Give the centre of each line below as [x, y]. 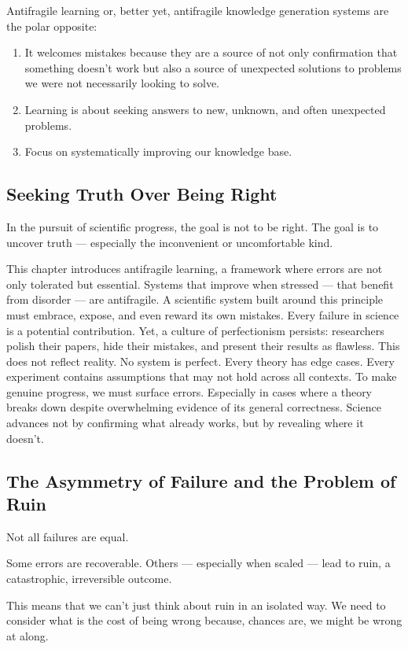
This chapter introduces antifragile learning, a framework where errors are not [195, 269]
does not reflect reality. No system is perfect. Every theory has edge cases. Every [200, 361]
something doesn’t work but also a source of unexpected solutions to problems [213, 67]
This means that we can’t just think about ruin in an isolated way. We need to [196, 605]
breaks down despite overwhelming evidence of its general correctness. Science [194, 407]
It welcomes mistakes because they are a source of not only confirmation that [211, 52]
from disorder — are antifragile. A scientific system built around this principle [195, 299]
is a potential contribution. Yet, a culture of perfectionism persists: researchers [195, 330]
